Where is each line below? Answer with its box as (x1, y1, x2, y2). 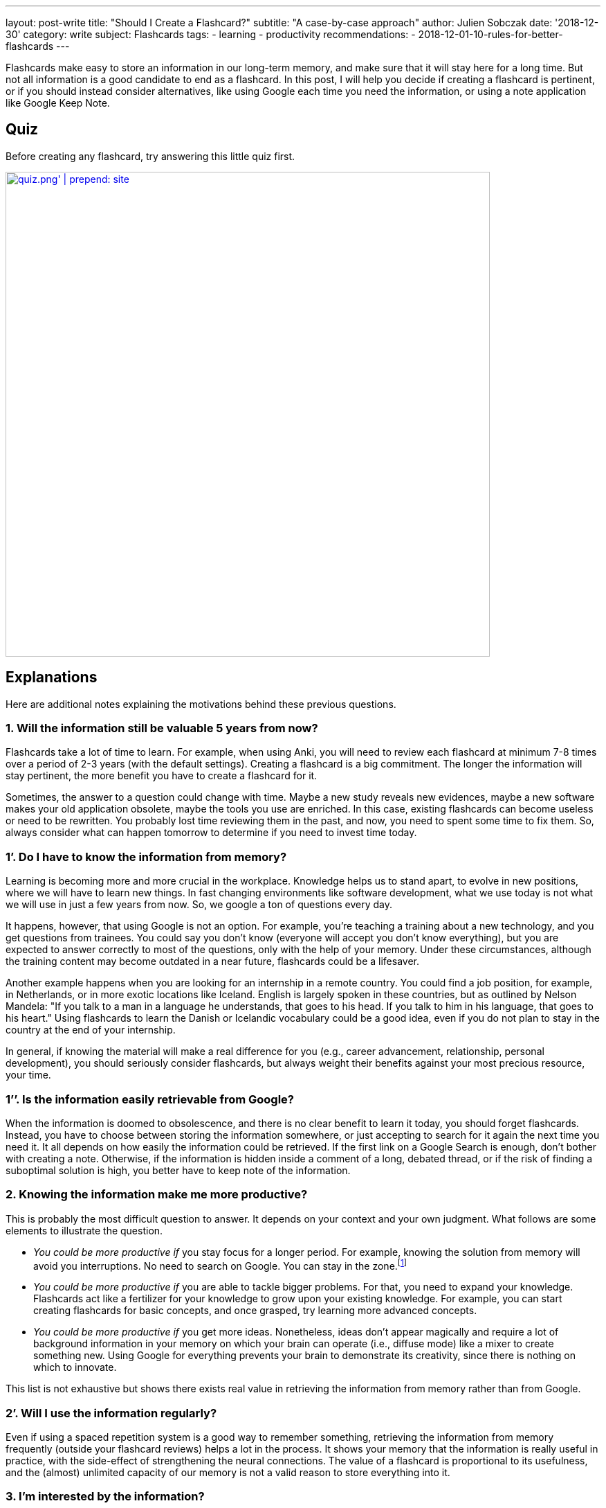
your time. (6, 1069, 51, 1081)
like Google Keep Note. (6, 97, 110, 109)
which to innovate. (33, 1361, 117, 1374)
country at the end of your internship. (6, 1024, 176, 1036)
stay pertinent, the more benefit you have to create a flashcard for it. (6, 770, 318, 782)
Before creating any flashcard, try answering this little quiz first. (6, 150, 295, 162)
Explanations (6, 668, 98, 686)
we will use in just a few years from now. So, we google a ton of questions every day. (6, 898, 392, 911)
